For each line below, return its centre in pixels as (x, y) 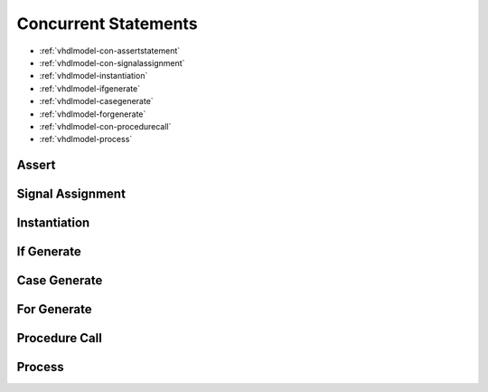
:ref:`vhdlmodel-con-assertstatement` (110, 51)
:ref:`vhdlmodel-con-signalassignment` (112, 62)
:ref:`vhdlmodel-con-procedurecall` (105, 126)
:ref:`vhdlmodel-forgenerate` (93, 114)
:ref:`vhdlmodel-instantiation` (94, 76)
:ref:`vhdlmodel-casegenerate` (96, 101)
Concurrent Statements (107, 24)
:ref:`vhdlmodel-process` (86, 139)
